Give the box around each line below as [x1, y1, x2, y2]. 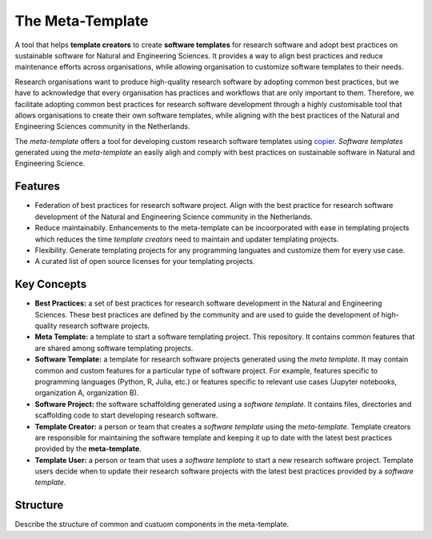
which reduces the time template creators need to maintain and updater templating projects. [34, 234, 339, 244]
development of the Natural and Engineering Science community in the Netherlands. [34, 212, 314, 222]
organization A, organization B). [34, 388, 139, 397]
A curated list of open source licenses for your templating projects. [34, 257, 255, 266]
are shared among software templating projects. [34, 343, 194, 353]
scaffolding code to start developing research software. [34, 410, 218, 420]
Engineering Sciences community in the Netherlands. [14, 122, 190, 131]
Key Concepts [14, 277, 87, 291]
